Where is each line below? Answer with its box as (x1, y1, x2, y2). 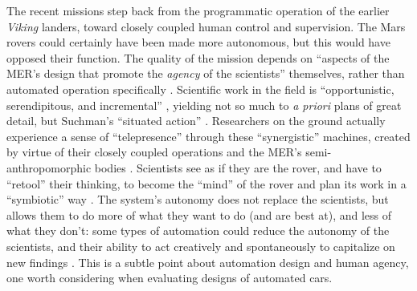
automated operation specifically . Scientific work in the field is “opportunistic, (6, 80, 395, 97)
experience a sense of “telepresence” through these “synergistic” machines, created (6, 127, 411, 144)
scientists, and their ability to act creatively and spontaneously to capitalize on (6, 237, 395, 254)
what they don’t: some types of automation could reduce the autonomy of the (6, 222, 390, 239)
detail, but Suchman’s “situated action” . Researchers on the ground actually (6, 112, 386, 129)
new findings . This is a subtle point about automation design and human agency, (6, 253, 409, 270)
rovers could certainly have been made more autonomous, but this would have (6, 34, 390, 51)
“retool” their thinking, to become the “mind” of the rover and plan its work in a (6, 175, 407, 192)
